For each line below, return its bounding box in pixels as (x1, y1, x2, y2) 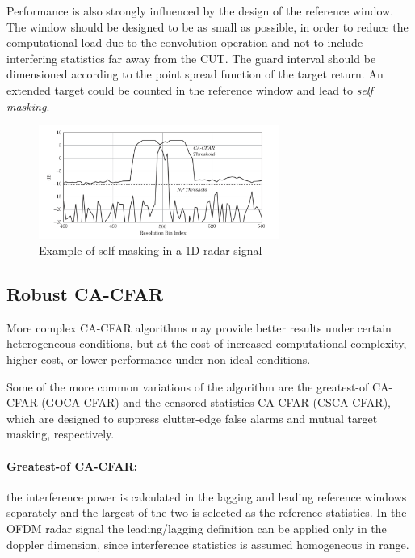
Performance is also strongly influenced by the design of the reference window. (6, 2, 394, 19)
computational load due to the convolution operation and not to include (6, 34, 363, 51)
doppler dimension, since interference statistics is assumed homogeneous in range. (6, 535, 409, 552)
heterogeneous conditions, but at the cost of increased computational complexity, (6, 335, 407, 352)
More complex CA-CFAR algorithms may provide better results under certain (6, 319, 392, 336)
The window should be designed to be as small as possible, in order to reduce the (6, 18, 409, 35)
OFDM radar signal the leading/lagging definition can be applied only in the (6, 519, 387, 536)
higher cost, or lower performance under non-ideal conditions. (6, 351, 311, 368)
